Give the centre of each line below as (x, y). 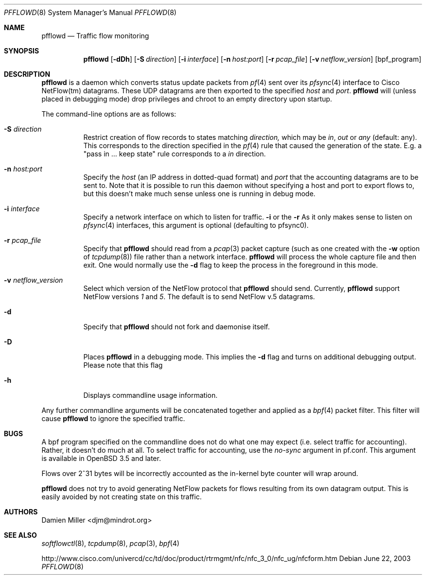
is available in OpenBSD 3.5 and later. (101, 458)
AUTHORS (21, 512)
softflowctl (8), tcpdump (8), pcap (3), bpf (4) (110, 543)
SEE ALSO (20, 535)
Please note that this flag (123, 365)
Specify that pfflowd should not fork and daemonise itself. (177, 327)
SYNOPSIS (22, 51)
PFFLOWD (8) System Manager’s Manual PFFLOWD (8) (90, 12)
